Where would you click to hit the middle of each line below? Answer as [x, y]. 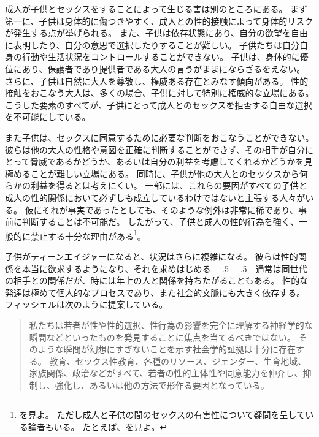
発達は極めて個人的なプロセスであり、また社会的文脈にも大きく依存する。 [155, 292]
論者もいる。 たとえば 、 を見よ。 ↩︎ [97, 427]
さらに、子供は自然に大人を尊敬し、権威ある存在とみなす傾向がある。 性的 [157, 81]
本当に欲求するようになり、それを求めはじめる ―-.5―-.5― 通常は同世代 [164, 268]
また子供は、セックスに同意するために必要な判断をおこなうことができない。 [159, 137]
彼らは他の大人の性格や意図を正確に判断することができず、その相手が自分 [155, 149]
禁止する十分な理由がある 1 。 [88, 235]
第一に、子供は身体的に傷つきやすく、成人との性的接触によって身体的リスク [159, 21]
